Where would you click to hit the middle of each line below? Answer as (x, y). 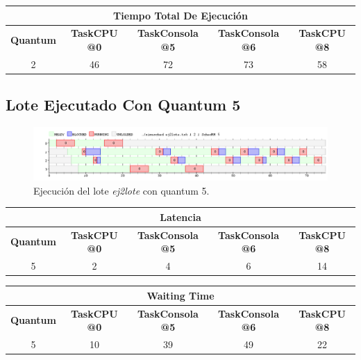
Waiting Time (180, 295)
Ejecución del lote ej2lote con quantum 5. (121, 190)
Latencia (180, 216)
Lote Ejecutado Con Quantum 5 (123, 105)
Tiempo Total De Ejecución (180, 15)
